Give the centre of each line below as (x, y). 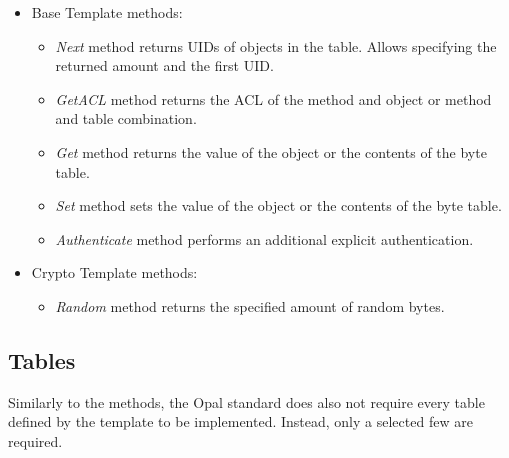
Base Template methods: (107, 12)
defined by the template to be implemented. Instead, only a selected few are (240, 421)
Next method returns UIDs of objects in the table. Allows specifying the (276, 45)
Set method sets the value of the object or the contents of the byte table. (278, 205)
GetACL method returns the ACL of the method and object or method (273, 98)
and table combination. (126, 118)
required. (35, 440)
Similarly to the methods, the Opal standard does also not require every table (246, 401)
